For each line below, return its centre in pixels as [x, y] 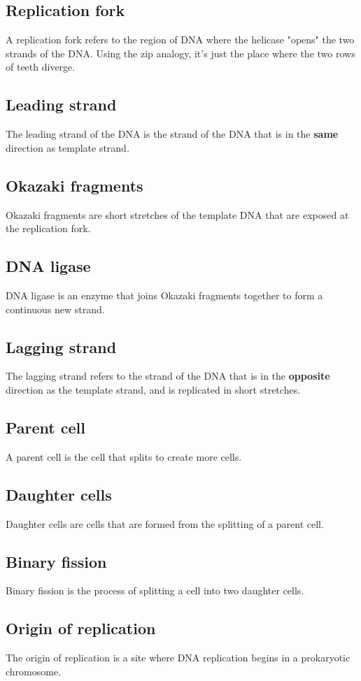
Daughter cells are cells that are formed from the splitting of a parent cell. [165, 523]
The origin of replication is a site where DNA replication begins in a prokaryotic [178, 658]
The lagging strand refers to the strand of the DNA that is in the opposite [168, 376]
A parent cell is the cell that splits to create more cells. [124, 456]
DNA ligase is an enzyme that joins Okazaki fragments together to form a [164, 295]
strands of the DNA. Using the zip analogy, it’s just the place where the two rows [180, 53]
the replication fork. [48, 228]
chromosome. [34, 671]
